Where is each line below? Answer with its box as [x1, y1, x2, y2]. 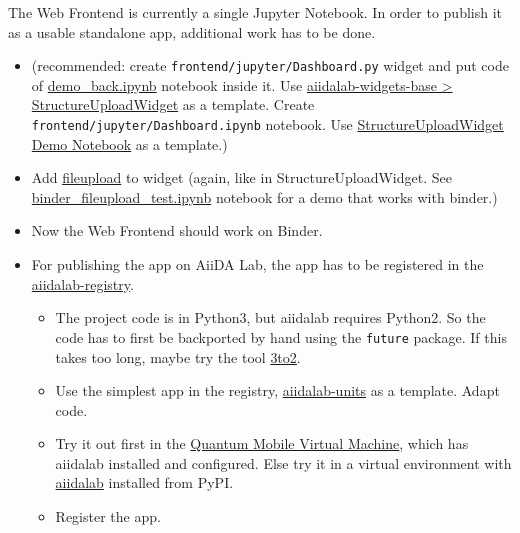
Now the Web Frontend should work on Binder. [31, 220, 323, 241]
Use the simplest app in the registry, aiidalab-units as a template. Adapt [55, 380, 500, 401]
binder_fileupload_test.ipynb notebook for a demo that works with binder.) [31, 186, 498, 207]
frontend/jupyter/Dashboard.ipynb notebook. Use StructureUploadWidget [31, 114, 504, 135]
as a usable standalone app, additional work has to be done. [8, 21, 376, 42]
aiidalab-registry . [31, 273, 134, 294]
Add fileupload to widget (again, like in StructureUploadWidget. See [31, 167, 452, 188]
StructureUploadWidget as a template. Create [31, 94, 315, 115]
